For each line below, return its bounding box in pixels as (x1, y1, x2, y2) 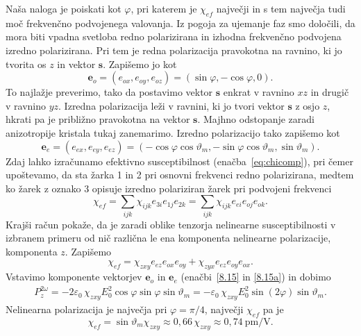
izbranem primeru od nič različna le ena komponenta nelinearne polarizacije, (6, 230, 331, 245)
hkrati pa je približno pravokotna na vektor (6, 112, 190, 126)
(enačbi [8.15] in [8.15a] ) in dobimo (180, 269, 331, 284)
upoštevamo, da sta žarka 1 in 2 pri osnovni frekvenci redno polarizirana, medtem (6, 167, 354, 182)
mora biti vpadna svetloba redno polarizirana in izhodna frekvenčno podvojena (6, 29, 342, 44)
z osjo (295, 98, 320, 112)
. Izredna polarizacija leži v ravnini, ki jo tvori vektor (58, 98, 285, 112)
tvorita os (6, 56, 47, 71)
